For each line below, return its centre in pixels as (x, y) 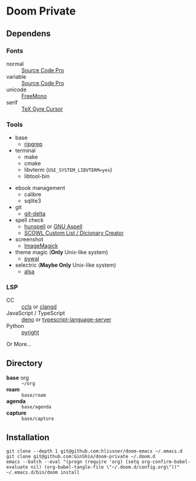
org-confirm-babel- (166, 462)
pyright (30, 332)
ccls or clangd (39, 307)
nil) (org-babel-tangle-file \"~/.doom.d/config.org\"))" (105, 467)
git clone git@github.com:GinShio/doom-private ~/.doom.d (81, 457)
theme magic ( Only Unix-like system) (61, 252)
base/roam (34, 395)
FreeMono (34, 96)
